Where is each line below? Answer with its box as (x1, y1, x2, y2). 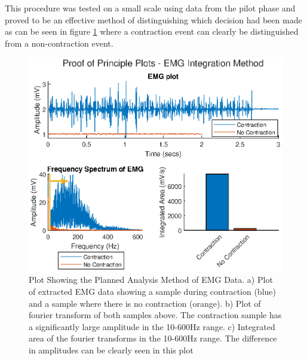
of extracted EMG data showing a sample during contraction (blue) (29, 285, 276, 298)
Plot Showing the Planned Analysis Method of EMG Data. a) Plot (29, 273, 273, 286)
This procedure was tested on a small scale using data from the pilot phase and (5, 2, 296, 14)
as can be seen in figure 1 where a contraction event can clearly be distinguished (5, 25, 299, 38)
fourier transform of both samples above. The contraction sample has (29, 309, 282, 321)
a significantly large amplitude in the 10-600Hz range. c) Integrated (29, 320, 275, 332)
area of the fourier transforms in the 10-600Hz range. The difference (29, 332, 277, 344)
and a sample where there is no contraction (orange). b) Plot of (29, 297, 261, 309)
